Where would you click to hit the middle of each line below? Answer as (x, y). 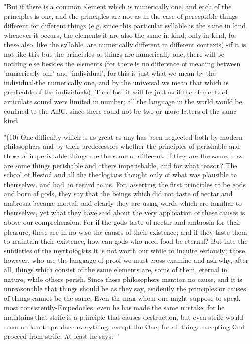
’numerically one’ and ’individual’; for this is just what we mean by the (110, 73)
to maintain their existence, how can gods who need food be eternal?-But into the (126, 241)
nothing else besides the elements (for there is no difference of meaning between (122, 63)
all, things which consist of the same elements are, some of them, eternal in (116, 270)
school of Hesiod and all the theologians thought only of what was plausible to (120, 175)
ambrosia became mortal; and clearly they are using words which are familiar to (123, 203)
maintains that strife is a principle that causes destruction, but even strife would (124, 317)
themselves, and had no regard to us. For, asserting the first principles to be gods (125, 184)
